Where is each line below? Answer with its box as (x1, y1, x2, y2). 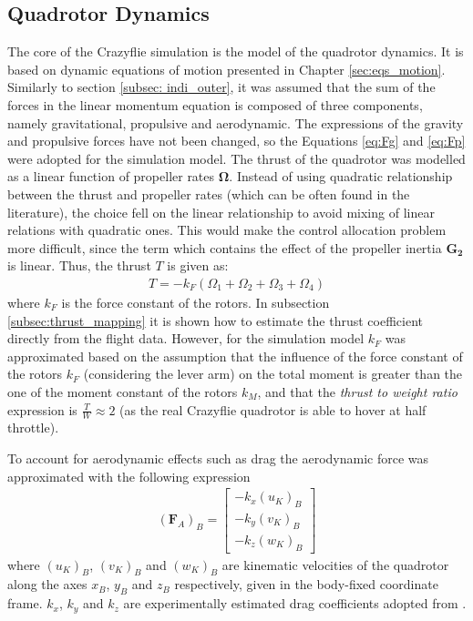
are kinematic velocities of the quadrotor (221, 555, 449, 574)
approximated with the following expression (7, 466, 251, 485)
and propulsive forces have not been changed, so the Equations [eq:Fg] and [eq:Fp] (7, 131, 466, 150)
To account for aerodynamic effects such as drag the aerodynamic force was (7, 448, 429, 467)
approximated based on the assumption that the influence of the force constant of (7, 346, 463, 365)
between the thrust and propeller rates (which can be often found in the (7, 184, 410, 203)
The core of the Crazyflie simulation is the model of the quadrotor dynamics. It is (7, 42, 464, 61)
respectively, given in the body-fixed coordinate (174, 575, 438, 594)
